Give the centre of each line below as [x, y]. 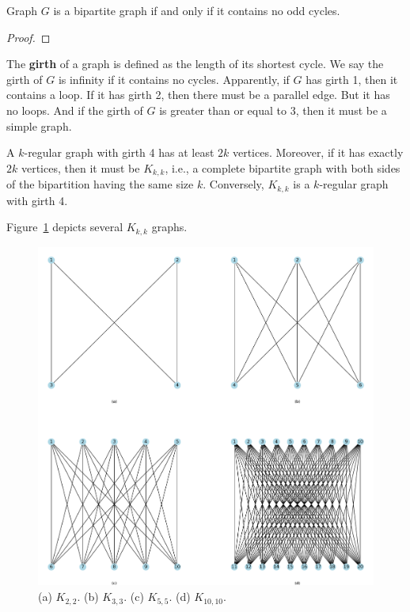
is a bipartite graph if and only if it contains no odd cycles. [197, 10]
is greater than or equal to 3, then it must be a [273, 110]
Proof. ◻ [28, 37]
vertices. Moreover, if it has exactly [318, 152]
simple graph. [39, 125]
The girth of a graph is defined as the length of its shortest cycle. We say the [195, 64]
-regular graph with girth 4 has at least [119, 152]
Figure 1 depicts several [65, 227]
